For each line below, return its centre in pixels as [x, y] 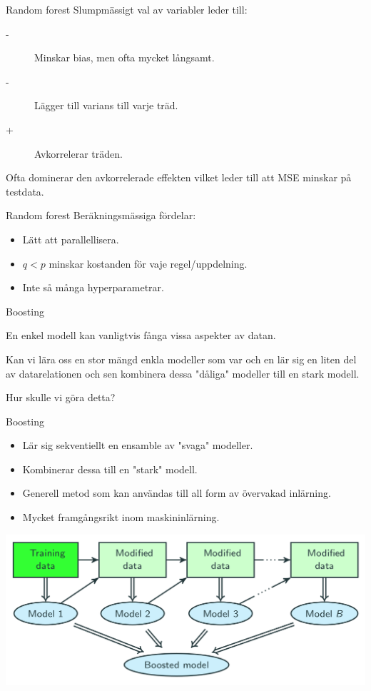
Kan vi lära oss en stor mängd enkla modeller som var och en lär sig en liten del [181, 359]
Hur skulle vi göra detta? [61, 397]
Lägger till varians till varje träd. [106, 105]
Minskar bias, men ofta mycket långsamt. [124, 57]
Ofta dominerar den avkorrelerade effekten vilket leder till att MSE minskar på [179, 177]
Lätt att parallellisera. [71, 239]
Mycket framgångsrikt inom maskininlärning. [121, 517]
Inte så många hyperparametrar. [93, 287]
